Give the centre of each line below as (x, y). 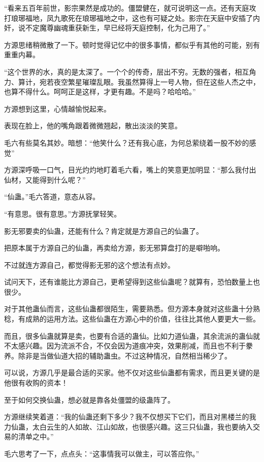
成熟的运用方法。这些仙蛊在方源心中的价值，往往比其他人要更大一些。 (142, 319)
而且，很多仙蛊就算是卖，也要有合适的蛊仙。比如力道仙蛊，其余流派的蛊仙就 (132, 335)
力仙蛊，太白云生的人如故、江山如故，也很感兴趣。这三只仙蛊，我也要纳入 (128, 426)
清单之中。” (36, 436)
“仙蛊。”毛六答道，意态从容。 (52, 197)
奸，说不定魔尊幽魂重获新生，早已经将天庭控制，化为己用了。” (107, 28)
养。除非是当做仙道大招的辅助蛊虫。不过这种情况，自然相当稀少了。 (118, 355)
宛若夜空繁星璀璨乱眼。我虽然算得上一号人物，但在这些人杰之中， (150, 81)
